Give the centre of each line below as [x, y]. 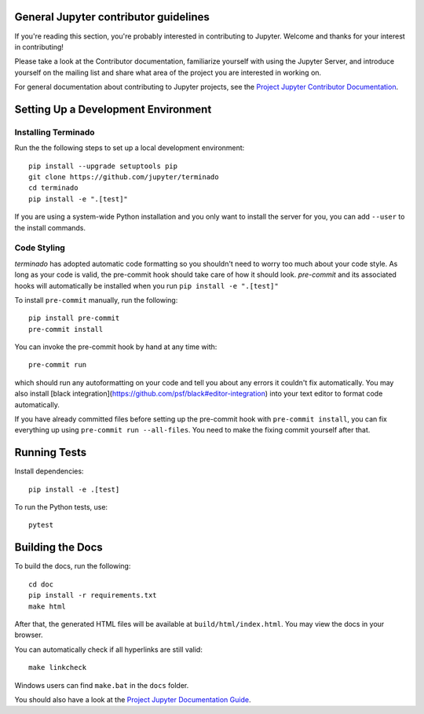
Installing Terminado [55, 132]
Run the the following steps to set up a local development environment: [130, 148]
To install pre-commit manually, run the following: [96, 300]
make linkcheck [58, 668]
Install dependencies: [49, 471]
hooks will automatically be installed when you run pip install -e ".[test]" [146, 285]
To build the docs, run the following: [73, 566]
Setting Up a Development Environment [113, 109]
